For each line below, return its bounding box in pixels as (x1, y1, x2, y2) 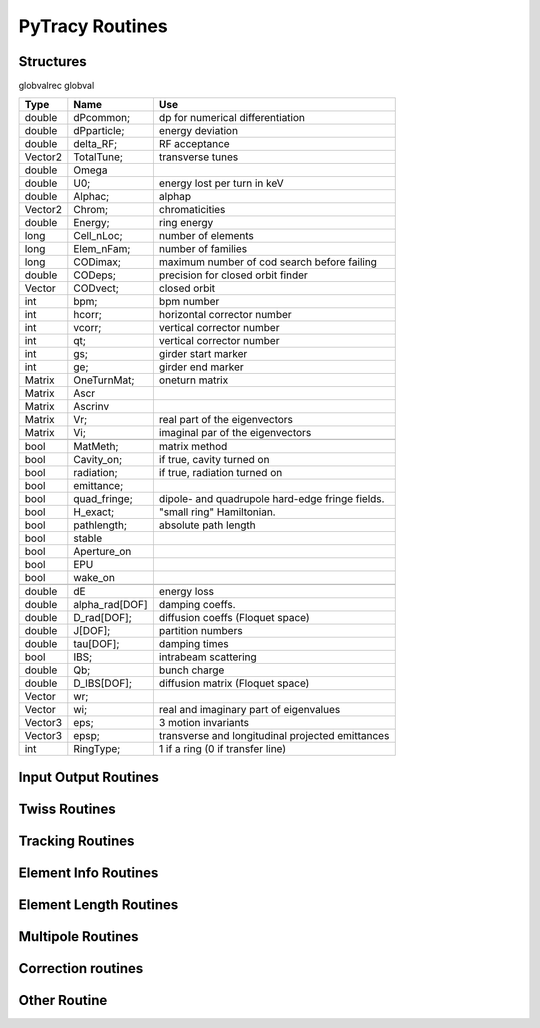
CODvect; (73, 281, 120, 295)
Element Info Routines (18, 864, 159, 881)
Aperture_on (73, 545, 132, 559)
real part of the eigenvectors (158, 413, 294, 427)
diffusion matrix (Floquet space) (158, 676, 310, 690)
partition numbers (158, 624, 244, 638)
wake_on (73, 571, 115, 585)
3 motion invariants (158, 716, 250, 730)
